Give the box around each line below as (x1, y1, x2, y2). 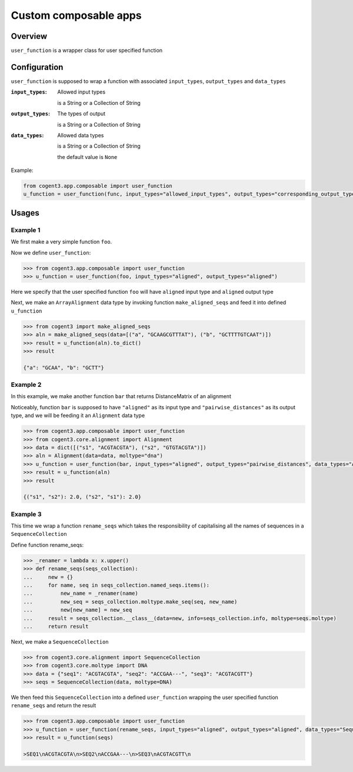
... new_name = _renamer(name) (23, 590, 138, 597)
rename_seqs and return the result (11, 702, 96, 709)
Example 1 (11, 226, 41, 234)
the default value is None (57, 153, 118, 160)
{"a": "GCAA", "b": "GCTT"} (23, 364, 104, 371)
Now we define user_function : (11, 249, 91, 256)
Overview (11, 31, 48, 41)
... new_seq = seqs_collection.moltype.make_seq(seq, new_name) (23, 598, 238, 605)
